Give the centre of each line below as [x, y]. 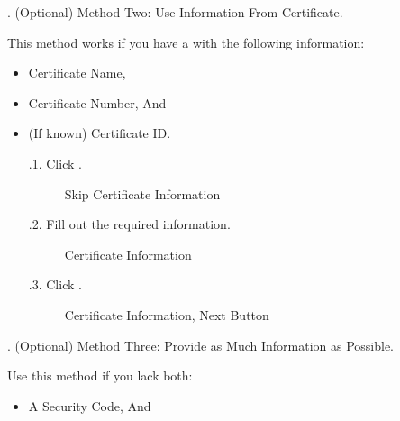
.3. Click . [55, 284]
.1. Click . [55, 163]
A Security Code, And [90, 405]
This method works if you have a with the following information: [186, 42]
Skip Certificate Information [142, 193]
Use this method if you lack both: [100, 375]
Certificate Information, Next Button [167, 314]
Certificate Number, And [97, 102]
